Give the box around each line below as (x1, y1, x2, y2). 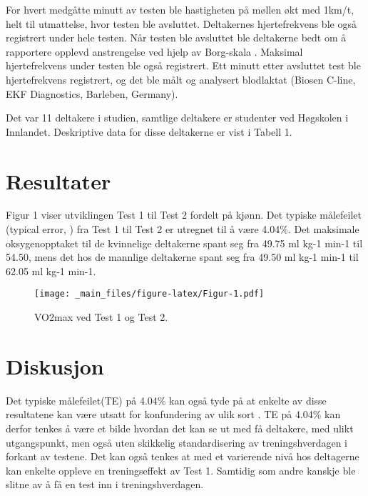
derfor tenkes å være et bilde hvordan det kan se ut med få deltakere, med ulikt (6, 421, 354, 435)
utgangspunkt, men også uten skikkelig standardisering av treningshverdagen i (6, 435, 347, 450)
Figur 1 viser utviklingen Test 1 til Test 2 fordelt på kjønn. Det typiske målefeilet (6, 207, 362, 222)
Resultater (6, 166, 111, 195)
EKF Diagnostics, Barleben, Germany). (6, 86, 178, 101)
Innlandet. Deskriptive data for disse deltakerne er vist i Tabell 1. (6, 124, 292, 139)
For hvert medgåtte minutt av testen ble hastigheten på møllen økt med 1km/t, (6, 2, 354, 16)
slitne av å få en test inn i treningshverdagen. (6, 477, 204, 492)
